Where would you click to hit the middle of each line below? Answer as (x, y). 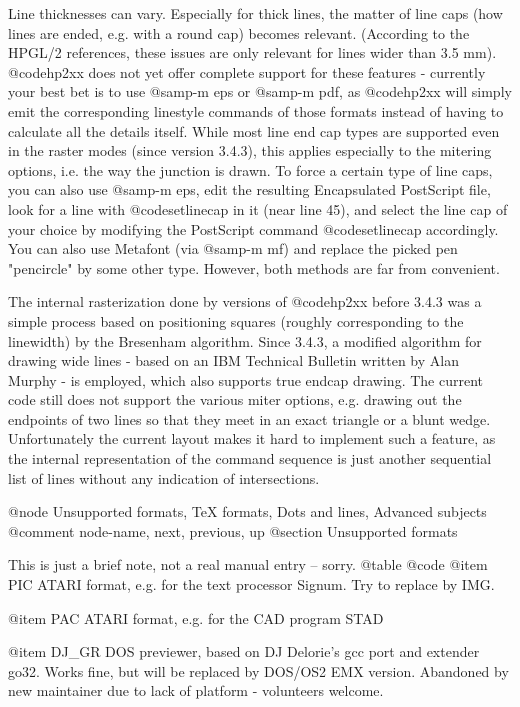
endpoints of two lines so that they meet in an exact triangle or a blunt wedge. (249, 418)
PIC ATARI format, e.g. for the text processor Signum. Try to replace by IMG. (251, 584)
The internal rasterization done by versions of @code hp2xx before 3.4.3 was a (245, 301)
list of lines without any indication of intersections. (164, 477)
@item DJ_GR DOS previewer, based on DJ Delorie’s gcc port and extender (244, 651)
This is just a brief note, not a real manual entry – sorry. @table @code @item (248, 564)
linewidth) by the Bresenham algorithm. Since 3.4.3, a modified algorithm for (245, 340)
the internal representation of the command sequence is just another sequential (250, 458)
